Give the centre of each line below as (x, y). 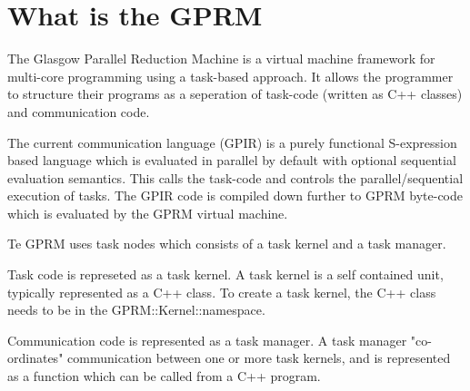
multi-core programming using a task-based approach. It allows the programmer (230, 76)
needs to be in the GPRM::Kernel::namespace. (136, 310)
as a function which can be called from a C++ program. (164, 376)
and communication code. (79, 111)
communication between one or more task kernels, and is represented (259, 358)
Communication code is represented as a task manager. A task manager (207, 340)
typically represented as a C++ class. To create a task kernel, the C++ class (222, 292)
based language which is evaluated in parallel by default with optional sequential (232, 160)
